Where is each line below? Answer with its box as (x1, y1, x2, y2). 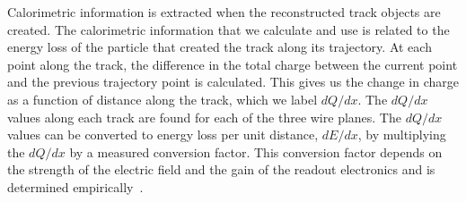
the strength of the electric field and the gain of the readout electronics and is (7, 160, 435, 179)
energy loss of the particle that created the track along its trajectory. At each (7, 38, 432, 56)
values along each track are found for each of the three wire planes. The (7, 107, 401, 126)
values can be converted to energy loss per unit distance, (7, 125, 319, 144)
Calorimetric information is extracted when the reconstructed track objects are (7, 3, 441, 21)
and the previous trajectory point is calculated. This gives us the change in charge (7, 72, 459, 91)
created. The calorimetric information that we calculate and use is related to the (7, 20, 450, 38)
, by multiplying (357, 125, 446, 144)
